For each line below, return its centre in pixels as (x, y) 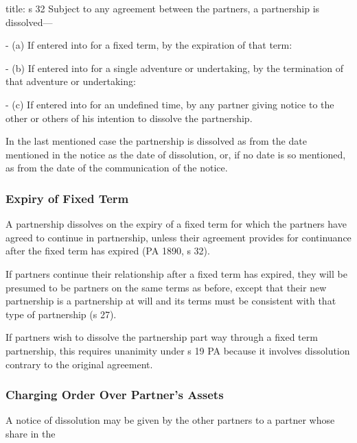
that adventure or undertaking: (71, 81)
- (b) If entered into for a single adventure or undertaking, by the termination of (174, 68)
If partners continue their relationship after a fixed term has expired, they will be (176, 273)
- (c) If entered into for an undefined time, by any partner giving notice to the (170, 104)
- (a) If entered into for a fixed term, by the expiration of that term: (149, 45)
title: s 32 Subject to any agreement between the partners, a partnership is (163, 8)
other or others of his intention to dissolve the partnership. (129, 118)
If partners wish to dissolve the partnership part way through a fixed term (162, 337)
